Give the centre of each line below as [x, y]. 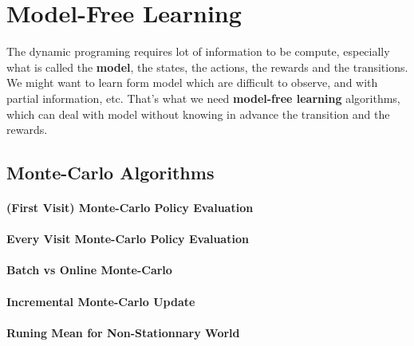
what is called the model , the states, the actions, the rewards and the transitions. [207, 67]
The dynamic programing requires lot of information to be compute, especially [198, 51]
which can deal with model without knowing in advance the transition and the [198, 114]
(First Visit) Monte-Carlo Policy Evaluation [130, 208]
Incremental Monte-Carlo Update [101, 301]
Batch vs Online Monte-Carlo [89, 270]
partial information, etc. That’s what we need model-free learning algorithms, [203, 98]
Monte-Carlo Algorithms [110, 173]
